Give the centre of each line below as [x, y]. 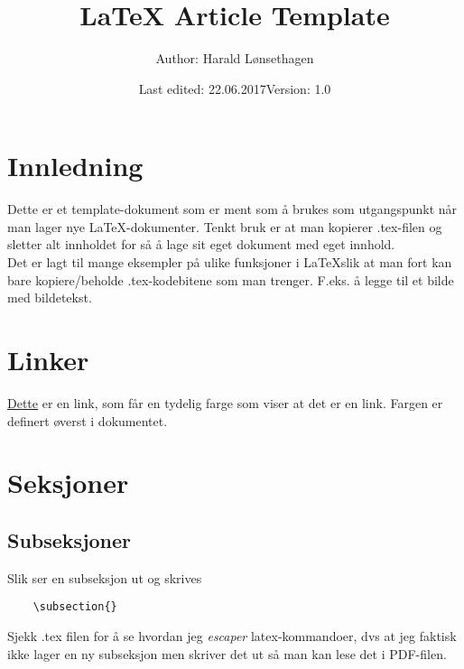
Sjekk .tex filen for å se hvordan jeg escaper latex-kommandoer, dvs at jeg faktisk [232, 635]
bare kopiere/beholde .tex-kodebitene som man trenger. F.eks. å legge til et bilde [231, 279]
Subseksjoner [70, 539]
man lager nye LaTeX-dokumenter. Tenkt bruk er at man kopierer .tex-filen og [225, 226]
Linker [48, 359]
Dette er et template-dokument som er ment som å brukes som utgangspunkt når [232, 209]
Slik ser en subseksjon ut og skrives [105, 577]
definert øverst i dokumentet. [88, 420]
